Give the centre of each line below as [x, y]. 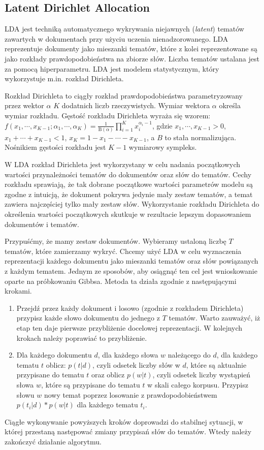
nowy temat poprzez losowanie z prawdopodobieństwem [130, 394]
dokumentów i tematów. [42, 224]
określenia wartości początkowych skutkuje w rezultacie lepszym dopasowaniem [128, 214]
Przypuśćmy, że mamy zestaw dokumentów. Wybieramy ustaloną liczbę [115, 241]
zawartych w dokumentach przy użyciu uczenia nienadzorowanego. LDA [117, 38]
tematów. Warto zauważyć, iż [214, 318]
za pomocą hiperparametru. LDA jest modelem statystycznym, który [112, 68]
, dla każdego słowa [128, 355]
